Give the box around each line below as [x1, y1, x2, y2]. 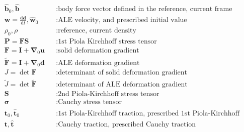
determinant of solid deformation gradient [58, 69, 187, 76]
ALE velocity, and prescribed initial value [58, 16, 187, 24]
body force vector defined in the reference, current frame [58, 5, 232, 13]
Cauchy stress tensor [58, 98, 122, 106]
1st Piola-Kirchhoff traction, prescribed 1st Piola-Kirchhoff [58, 109, 240, 117]
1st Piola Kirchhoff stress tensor [58, 37, 157, 45]
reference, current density [58, 27, 136, 34]
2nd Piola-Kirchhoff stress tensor [58, 90, 159, 98]
